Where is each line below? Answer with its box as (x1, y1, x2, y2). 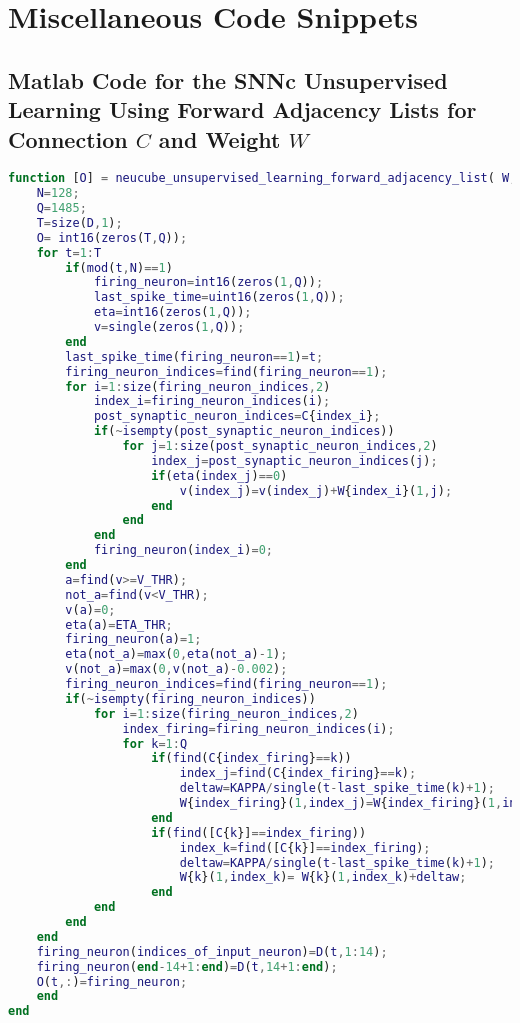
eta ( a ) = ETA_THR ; (65, 617, 173, 632)
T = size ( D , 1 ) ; (36, 215, 123, 230)
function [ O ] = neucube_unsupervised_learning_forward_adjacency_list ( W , (8, 171, 517, 186)
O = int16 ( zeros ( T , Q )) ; (36, 230, 188, 245)
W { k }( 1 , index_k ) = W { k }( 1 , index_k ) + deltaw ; (179, 870, 467, 885)
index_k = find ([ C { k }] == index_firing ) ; (179, 840, 431, 855)
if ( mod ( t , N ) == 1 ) (65, 260, 173, 275)
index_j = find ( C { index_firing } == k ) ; (179, 766, 417, 781)
